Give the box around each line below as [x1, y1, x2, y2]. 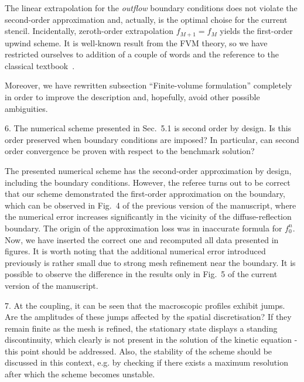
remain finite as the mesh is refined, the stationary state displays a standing [5, 322, 278, 334]
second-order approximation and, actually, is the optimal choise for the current [5, 13, 288, 25]
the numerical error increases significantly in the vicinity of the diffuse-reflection [5, 210, 292, 223]
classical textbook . [5, 59, 75, 71]
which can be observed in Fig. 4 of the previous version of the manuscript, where [5, 199, 296, 211]
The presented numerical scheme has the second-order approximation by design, [5, 164, 292, 176]
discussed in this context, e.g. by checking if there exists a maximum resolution [5, 356, 288, 369]
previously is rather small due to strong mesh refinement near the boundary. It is [5, 256, 296, 268]
